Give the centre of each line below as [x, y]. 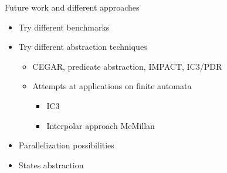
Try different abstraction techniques [83, 47]
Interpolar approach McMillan [101, 125]
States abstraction [51, 164]
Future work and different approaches [72, 7]
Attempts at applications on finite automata [112, 86]
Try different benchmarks [64, 27]
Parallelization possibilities [66, 145]
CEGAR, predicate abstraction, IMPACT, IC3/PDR [127, 66]
